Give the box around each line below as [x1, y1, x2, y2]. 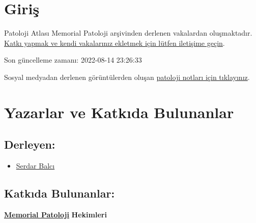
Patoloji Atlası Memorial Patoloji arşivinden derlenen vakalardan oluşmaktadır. [4, 27, 252, 38]
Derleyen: [4, 136, 55, 152]
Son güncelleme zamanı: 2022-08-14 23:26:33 [4, 54, 142, 65]
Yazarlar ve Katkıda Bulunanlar [4, 101, 234, 122]
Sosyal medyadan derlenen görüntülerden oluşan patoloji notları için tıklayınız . [4, 71, 250, 82]
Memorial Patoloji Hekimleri [4, 209, 107, 219]
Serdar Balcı [16, 160, 55, 171]
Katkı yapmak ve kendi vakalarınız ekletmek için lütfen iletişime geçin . [4, 37, 225, 48]
